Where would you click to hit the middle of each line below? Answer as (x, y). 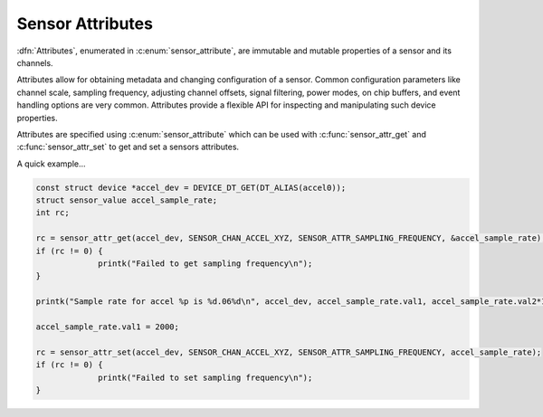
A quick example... (51, 164)
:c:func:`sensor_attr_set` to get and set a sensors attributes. (128, 147)
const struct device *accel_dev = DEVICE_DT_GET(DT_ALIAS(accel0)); (191, 187)
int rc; (52, 213)
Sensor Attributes (85, 24)
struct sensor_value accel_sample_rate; (126, 200)
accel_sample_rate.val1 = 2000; (108, 327)
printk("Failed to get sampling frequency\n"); (205, 264)
